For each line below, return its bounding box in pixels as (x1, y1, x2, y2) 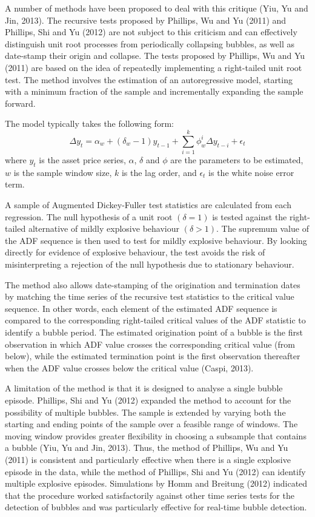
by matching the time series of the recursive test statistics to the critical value (5, 290, 294, 303)
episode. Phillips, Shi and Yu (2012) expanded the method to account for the (5, 393, 291, 406)
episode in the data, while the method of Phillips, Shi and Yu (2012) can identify (5, 465, 306, 478)
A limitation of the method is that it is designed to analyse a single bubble (5, 382, 283, 394)
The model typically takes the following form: (5, 117, 174, 130)
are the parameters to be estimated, (170, 154, 303, 166)
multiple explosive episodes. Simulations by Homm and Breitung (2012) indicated (5, 477, 308, 490)
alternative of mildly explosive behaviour (28, 222, 179, 235)
